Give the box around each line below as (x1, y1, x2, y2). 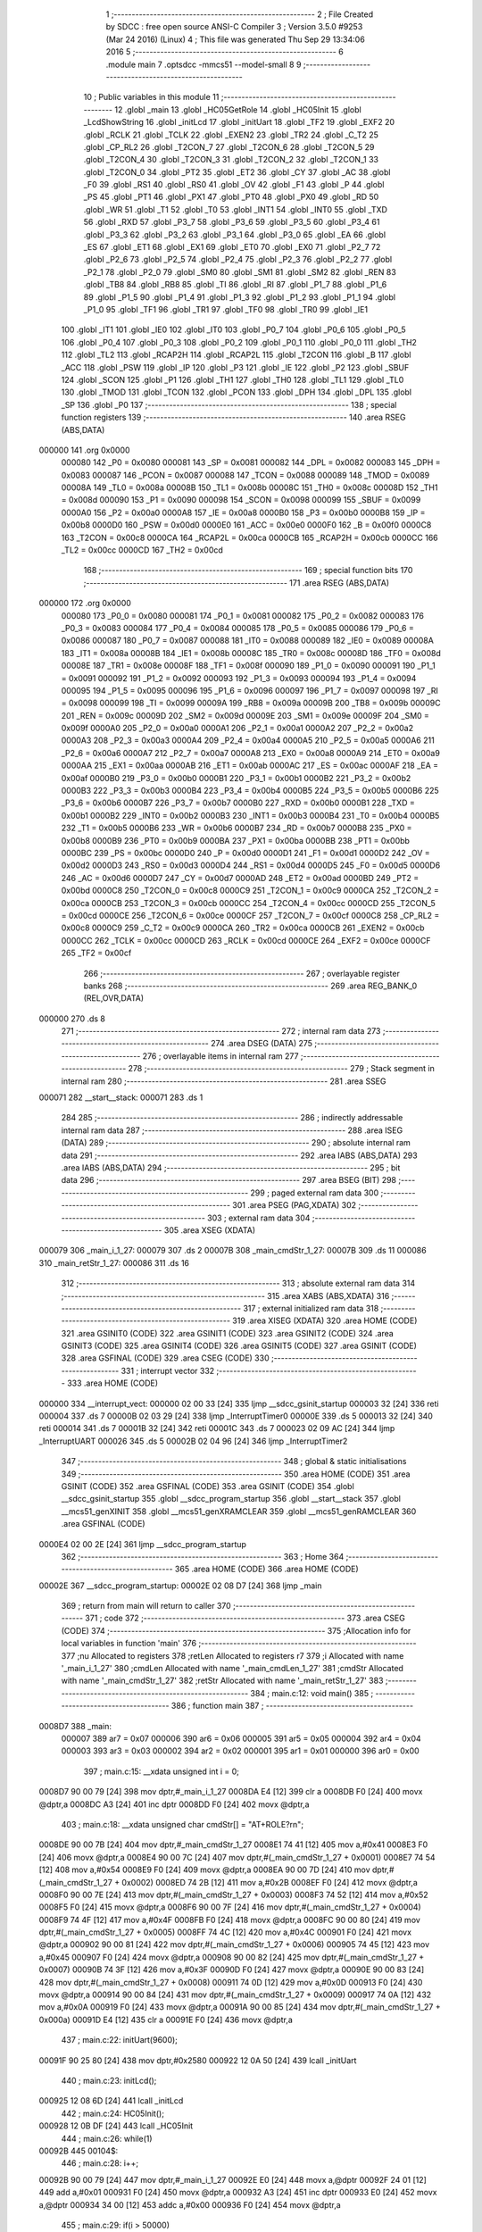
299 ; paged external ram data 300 (250, 1187, 379, 1198)
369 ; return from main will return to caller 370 (61, 1601, 231, 1612)
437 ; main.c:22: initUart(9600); (61, 2035, 179, 2045)
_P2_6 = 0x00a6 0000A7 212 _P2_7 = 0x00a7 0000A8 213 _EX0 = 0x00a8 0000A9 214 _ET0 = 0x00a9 (61, 747, 441, 758)
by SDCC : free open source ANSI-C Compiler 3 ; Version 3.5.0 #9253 (105, 21, 363, 32)
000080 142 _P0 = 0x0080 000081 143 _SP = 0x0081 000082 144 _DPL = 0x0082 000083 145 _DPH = (61, 457, 441, 468)
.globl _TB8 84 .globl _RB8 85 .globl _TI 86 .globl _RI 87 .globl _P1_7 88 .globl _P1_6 (83, 279, 387, 290)
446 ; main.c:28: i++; (61, 2158, 139, 2169)
